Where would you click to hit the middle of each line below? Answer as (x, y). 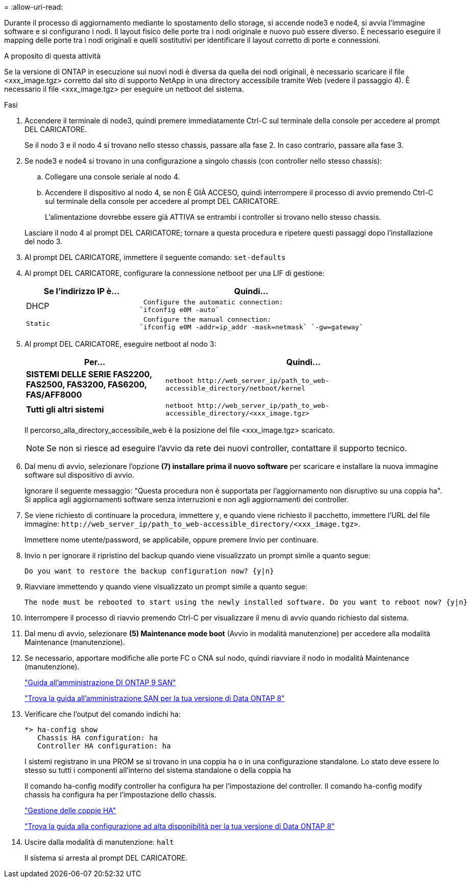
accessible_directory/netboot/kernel (235, 388)
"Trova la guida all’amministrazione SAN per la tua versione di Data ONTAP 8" (155, 698)
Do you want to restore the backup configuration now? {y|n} (149, 571)
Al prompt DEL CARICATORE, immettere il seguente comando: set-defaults (155, 257)
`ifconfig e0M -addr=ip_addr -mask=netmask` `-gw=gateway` (251, 327)
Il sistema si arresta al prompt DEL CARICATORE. (106, 858)
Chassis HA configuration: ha (98, 738)
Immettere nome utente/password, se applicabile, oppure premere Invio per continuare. (171, 540)
